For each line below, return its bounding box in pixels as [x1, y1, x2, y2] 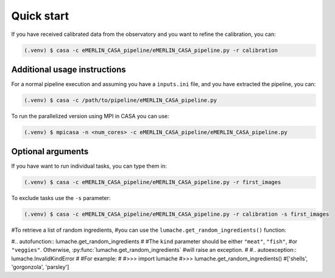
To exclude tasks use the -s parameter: [11, 194, 111, 202]
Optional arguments [11, 146, 89, 157]
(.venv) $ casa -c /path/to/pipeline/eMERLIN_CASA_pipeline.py [24, 97, 217, 104]
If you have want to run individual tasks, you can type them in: [11, 162, 167, 170]
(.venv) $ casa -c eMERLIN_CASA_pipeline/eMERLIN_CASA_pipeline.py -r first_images [24, 179, 281, 186]
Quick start [11, 9, 69, 23]
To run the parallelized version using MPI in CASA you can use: [11, 113, 170, 119]
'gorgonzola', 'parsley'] [11, 263, 69, 271]
